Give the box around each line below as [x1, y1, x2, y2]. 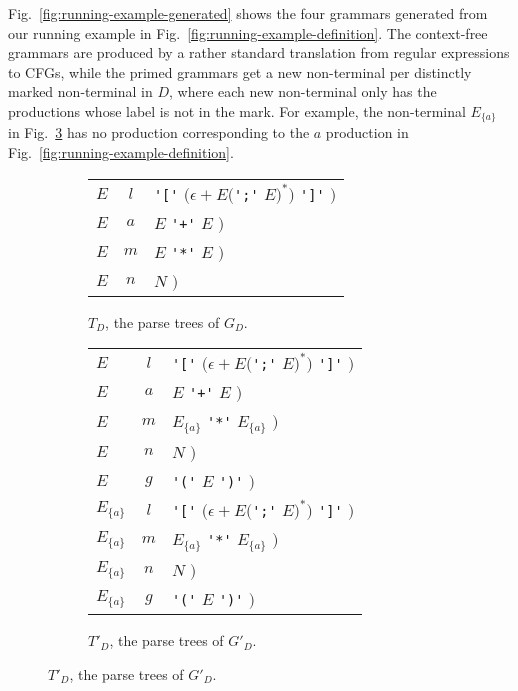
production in [325, 122, 409, 143]
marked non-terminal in [8, 81, 153, 102]
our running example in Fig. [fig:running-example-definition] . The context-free [8, 22, 488, 43]
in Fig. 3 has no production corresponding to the [8, 122, 310, 143]
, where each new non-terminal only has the [169, 81, 437, 102]
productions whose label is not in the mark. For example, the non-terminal [8, 100, 466, 121]
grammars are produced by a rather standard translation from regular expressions [8, 42, 510, 63]
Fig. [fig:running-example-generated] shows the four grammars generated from [8, 3, 488, 23]
